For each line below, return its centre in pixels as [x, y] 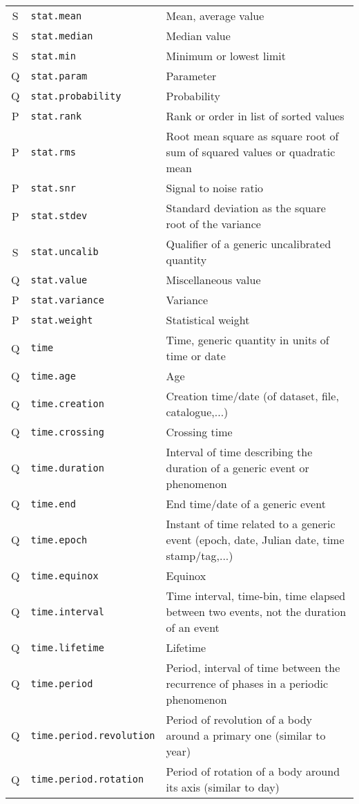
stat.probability [76, 96]
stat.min [53, 56]
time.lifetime [67, 647]
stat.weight [62, 320]
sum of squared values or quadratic [251, 152]
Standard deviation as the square [246, 208]
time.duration [67, 468]
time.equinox [65, 576]
